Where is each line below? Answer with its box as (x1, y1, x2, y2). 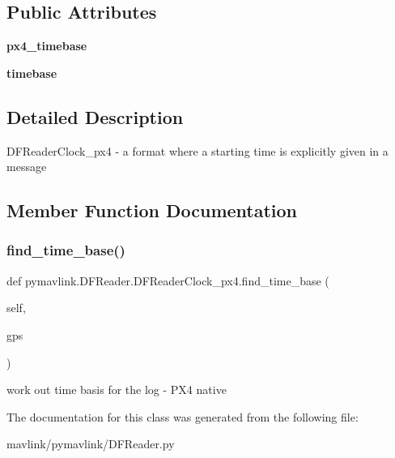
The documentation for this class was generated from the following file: (6, 408, 359, 425)
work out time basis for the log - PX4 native (6, 381, 227, 398)
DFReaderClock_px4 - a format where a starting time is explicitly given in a (6, 142, 389, 159)
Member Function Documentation (6, 198, 298, 223)
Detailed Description (6, 104, 184, 129)
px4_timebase (6, 37, 87, 54)
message (6, 158, 47, 175)
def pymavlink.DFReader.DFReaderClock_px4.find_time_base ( (6, 272, 329, 289)
